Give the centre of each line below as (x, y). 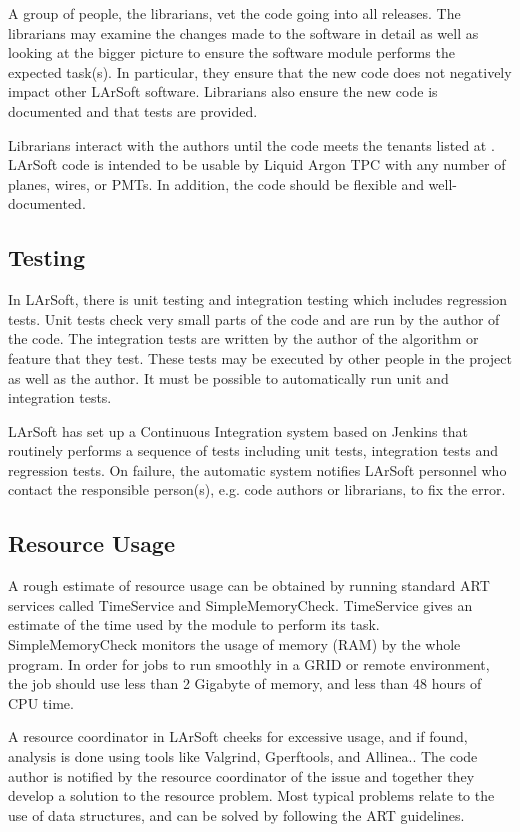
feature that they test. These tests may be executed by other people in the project (260, 357)
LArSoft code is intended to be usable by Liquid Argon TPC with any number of (257, 164)
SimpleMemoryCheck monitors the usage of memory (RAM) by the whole (234, 644)
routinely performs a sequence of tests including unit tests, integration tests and (253, 450)
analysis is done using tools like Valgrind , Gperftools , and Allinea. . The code (243, 756)
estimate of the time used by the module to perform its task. (194, 624)
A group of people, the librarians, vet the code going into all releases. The (234, 13)
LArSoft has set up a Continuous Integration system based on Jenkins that (238, 430)
